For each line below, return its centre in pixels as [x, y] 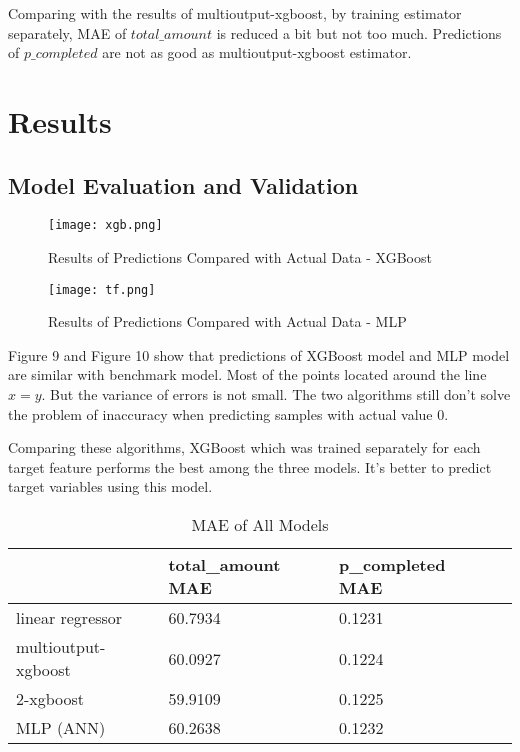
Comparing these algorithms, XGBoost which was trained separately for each [244, 447]
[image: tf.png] [102, 289]
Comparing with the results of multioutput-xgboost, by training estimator [235, 13]
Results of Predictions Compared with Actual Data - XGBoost [240, 257]
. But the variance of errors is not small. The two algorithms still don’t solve [276, 394]
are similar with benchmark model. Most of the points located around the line [247, 374]
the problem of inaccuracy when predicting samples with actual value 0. [228, 413]
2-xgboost [50, 699]
